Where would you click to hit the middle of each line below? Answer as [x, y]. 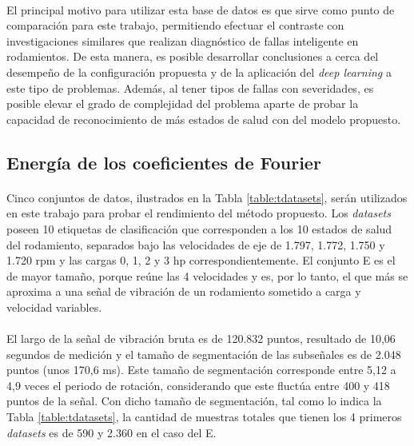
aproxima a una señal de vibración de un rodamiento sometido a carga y [184, 291]
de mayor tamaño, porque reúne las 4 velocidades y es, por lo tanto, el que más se [207, 275]
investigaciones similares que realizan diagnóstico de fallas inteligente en [183, 40]
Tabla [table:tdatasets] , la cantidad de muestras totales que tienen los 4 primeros [204, 417]
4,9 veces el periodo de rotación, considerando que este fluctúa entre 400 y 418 [198, 385]
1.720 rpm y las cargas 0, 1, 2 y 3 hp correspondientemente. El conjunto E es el [201, 260]
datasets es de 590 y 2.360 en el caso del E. [111, 432]
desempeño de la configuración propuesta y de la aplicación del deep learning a [199, 72]
